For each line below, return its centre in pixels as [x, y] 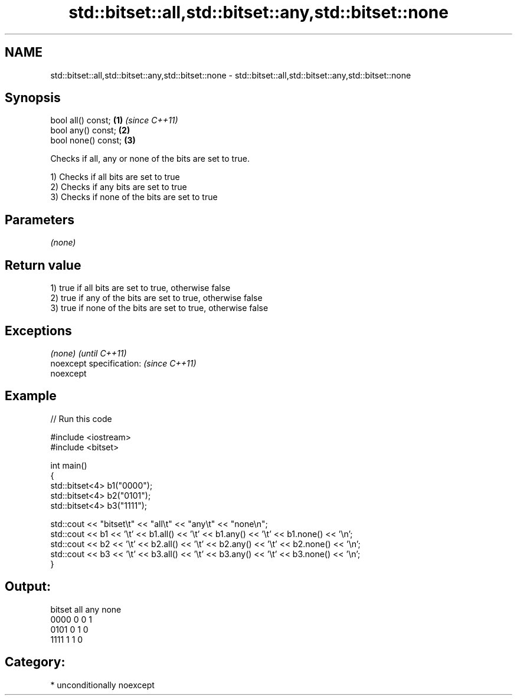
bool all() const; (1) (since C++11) [114, 120]
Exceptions [38, 331]
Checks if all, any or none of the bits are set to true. [150, 159]
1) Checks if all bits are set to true [115, 177]
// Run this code [81, 418]
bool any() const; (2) [90, 130]
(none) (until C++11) [89, 353]
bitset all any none [86, 609]
